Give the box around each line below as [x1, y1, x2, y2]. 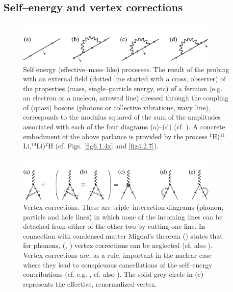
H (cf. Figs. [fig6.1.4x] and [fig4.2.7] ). [48, 141, 159, 151]
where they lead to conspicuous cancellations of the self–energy [23, 259, 212, 269]
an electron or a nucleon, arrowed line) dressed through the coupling [23, 93, 229, 103]
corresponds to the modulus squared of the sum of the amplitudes [23, 112, 221, 122]
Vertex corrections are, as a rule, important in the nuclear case [23, 250, 211, 260]
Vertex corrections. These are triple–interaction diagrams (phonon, [23, 202, 224, 212]
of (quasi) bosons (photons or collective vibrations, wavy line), [23, 102, 210, 112]
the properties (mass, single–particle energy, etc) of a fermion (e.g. [23, 83, 223, 93]
